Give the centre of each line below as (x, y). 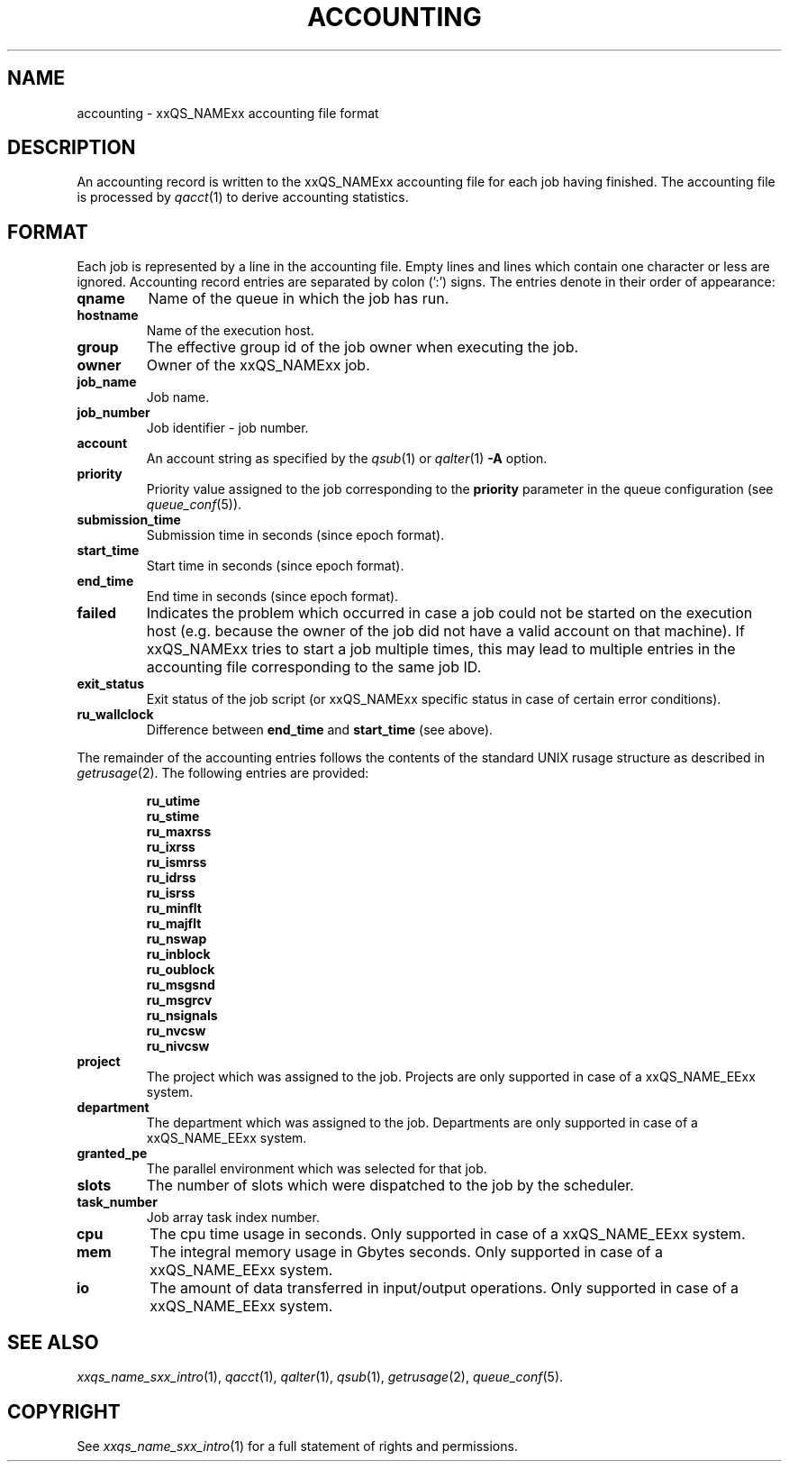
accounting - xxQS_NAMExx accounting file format (228, 113)
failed (97, 613)
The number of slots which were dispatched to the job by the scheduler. (390, 1186)
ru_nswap (177, 939)
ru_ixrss (171, 847)
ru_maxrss (179, 832)
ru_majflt (174, 924)
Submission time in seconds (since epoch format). (295, 535)
